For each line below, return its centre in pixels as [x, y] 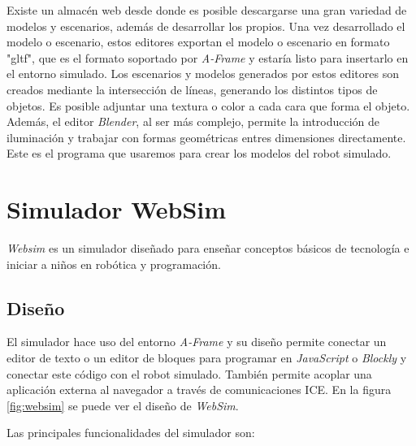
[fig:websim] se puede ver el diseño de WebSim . [123, 405]
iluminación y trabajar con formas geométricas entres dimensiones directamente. [206, 137]
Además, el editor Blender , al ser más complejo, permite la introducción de [193, 121]
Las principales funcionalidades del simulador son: [131, 433]
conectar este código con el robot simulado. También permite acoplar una [189, 373]
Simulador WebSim [117, 209]
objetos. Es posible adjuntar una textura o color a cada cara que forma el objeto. [208, 105]
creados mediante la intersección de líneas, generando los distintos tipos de [192, 89]
